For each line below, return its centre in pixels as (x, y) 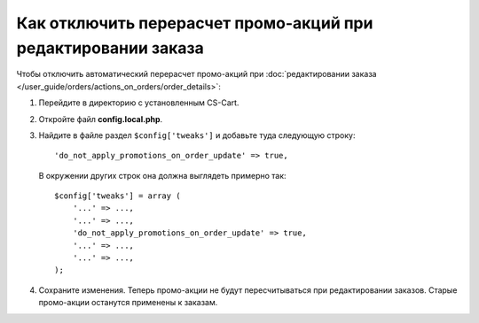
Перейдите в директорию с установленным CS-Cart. (139, 103)
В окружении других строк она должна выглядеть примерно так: (163, 175)
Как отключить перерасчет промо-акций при (195, 23)
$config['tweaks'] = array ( (118, 196)
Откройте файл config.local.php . (101, 119)
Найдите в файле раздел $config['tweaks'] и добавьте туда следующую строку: (197, 135)
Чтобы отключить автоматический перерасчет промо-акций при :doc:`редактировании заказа (196, 74)
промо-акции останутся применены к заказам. (128, 303)
